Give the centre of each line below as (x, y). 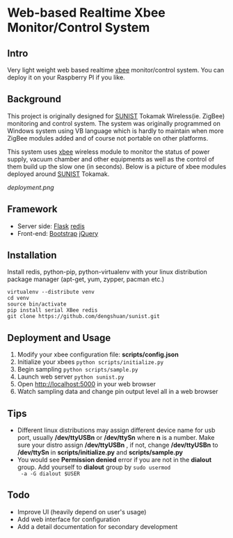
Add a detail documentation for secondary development (97, 526)
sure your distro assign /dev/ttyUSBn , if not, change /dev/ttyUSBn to (118, 445)
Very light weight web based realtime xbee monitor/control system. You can (116, 70)
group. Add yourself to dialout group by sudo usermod (94, 467)
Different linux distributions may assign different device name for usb (116, 430)
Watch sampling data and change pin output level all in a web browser (118, 392)
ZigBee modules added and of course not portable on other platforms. (108, 138)
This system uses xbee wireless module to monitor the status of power (109, 152)
